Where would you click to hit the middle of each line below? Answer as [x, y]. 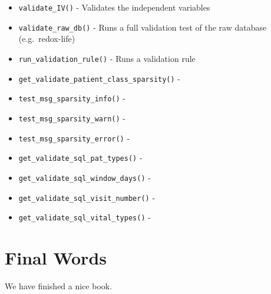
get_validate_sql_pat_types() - [80, 158]
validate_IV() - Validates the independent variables [114, 7]
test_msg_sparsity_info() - [72, 98]
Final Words [56, 257]
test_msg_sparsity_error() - [74, 138]
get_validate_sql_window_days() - [85, 177]
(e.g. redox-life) [47, 39]
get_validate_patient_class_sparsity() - [99, 78]
